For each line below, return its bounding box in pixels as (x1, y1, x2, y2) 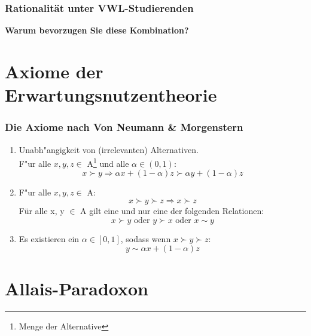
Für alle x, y (19, 204, 65, 217)
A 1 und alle (87, 155, 129, 169)
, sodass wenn (120, 232, 171, 245)
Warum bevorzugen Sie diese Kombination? (5, 24, 189, 36)
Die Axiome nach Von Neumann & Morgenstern (5, 120, 243, 135)
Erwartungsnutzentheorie (5, 83, 217, 107)
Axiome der (5, 59, 103, 83)
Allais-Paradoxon (5, 276, 148, 301)
